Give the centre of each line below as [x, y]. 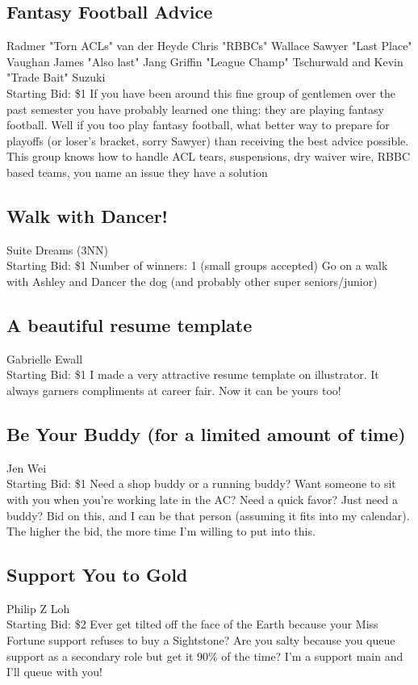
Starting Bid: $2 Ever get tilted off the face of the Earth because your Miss [192, 624]
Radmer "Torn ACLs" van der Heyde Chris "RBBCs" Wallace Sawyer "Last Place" [209, 46]
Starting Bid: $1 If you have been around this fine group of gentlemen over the [201, 92]
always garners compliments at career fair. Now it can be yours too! [174, 390]
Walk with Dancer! [87, 215]
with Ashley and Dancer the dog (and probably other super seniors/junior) [192, 281]
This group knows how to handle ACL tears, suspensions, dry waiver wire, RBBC [209, 156]
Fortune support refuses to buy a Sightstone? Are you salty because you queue [201, 640]
